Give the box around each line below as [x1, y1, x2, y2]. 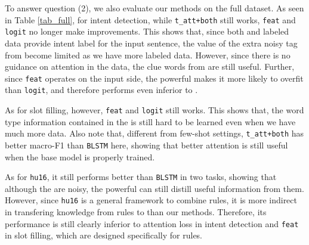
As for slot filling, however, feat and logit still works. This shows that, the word [5, 104, 304, 116]
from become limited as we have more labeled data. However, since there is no [5, 48, 291, 61]
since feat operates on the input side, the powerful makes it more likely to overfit [5, 72, 304, 84]
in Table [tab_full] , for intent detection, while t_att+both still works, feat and [5, 13, 296, 26]
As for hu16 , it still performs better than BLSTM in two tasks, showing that [5, 170, 277, 183]
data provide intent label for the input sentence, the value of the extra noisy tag [5, 36, 298, 49]
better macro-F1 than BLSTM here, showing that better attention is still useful [5, 138, 288, 151]
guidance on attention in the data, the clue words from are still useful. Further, [5, 60, 295, 73]
